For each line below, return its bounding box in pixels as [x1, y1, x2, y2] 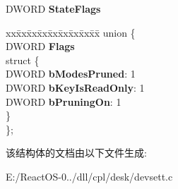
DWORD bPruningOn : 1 [6, 94, 121, 109]
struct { [6, 52, 40, 67]
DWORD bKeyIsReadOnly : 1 [6, 80, 145, 94]
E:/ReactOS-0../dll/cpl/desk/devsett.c [6, 169, 173, 183]
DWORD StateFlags [6, 1, 101, 16]
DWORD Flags [6, 39, 75, 54]
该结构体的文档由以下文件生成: [6, 145, 147, 160]
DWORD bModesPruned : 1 [6, 66, 136, 81]
